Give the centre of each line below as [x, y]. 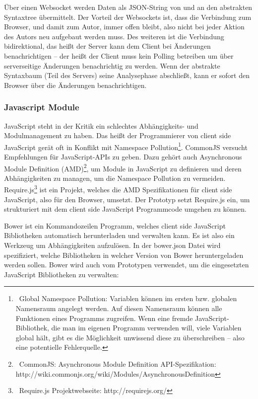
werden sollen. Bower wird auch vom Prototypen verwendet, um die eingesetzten [127, 265]
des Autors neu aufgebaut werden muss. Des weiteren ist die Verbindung [114, 36]
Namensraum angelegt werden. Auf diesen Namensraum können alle [119, 308]
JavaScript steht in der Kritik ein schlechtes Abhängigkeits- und [101, 125]
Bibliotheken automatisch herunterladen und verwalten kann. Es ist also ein [119, 235]
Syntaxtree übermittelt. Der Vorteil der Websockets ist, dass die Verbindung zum [128, 17]
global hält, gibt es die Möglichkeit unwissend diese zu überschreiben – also [130, 337]
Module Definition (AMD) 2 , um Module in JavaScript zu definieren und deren [123, 167]
